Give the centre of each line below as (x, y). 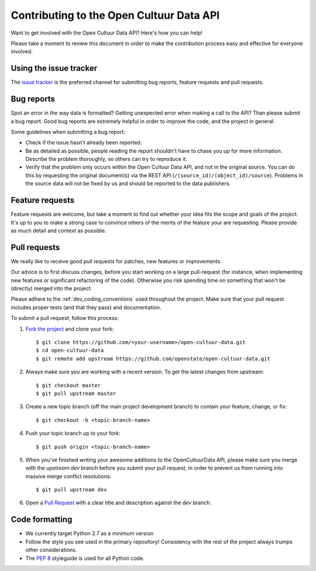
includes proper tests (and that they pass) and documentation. (86, 307)
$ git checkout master (68, 385)
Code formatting (42, 520)
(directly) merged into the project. (51, 288)
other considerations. (51, 550)
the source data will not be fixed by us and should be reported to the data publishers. (128, 184)
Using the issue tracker (54, 68)
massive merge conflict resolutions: (68, 476)
